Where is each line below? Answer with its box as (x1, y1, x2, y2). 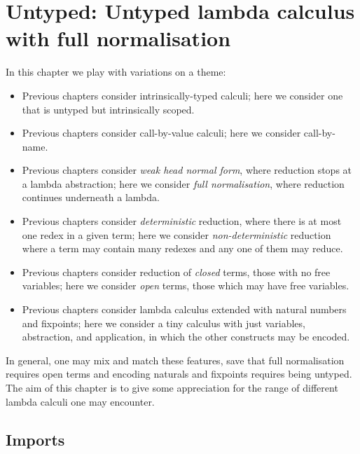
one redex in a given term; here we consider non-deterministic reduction (22, 227, 331, 242)
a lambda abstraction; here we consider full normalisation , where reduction (22, 176, 345, 191)
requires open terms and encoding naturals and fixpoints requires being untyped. (6, 366, 352, 381)
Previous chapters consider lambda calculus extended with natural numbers (22, 302, 347, 317)
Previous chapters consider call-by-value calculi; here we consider (22, 125, 301, 140)
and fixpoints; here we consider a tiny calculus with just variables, (22, 315, 305, 330)
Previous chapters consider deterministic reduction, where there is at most (22, 214, 342, 228)
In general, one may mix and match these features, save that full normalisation (6, 352, 345, 367)
